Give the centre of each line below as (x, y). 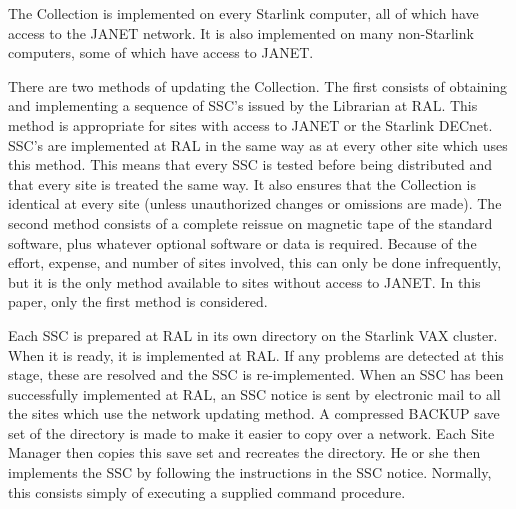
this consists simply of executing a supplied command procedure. (207, 491)
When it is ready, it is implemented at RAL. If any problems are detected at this (256, 354)
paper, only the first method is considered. (138, 301)
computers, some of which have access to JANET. (161, 52)
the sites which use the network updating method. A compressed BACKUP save (254, 413)
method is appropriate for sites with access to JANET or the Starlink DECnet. (250, 124)
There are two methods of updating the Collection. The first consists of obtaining (258, 85)
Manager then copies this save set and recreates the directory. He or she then (244, 452)
